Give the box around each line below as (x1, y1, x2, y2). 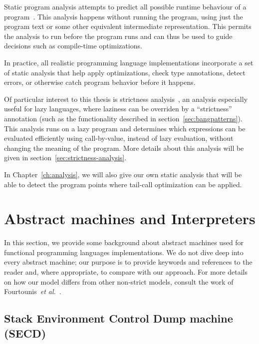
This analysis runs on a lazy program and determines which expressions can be (4, 123, 246, 133)
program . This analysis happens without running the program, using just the (4, 11, 243, 21)
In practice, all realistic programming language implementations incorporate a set (4, 57, 254, 67)
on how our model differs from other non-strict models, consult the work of (4, 276, 234, 287)
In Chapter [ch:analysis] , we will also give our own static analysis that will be (4, 169, 242, 179)
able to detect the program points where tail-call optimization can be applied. (4, 179, 242, 189)
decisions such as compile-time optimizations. (4, 40, 142, 51)
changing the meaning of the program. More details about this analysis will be (4, 142, 244, 153)
